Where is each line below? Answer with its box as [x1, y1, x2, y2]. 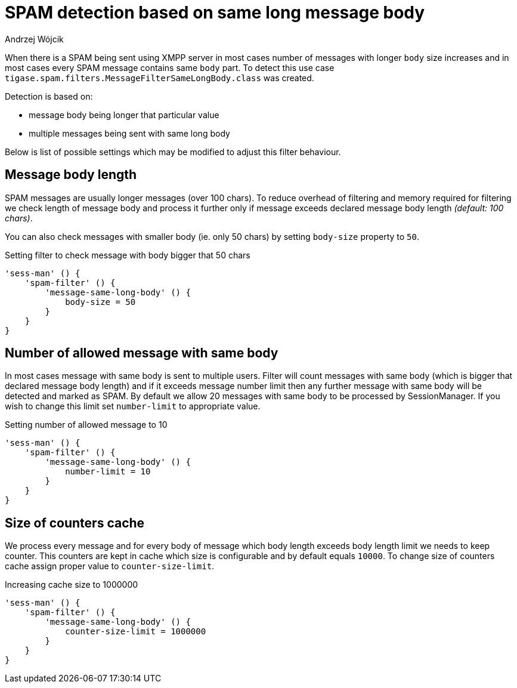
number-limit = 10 [65, 467, 151, 477]
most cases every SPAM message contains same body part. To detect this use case [5, 62, 335, 73]
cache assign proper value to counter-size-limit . [5, 561, 215, 572]
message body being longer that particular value [29, 109, 219, 120]
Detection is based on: [5, 91, 93, 101]
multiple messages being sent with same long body [29, 128, 230, 138]
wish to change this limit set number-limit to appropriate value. [5, 401, 261, 412]
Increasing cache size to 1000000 [5, 579, 138, 590]
